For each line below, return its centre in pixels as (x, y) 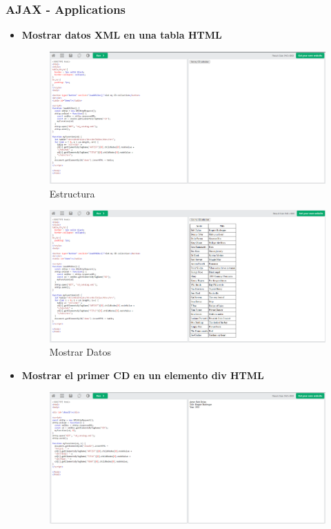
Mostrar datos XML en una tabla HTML (122, 35)
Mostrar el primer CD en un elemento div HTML (143, 375)
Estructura (72, 193)
